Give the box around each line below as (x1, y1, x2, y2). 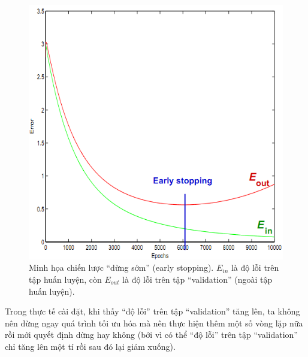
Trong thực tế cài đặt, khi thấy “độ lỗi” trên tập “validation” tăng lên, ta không (5, 305, 300, 317)
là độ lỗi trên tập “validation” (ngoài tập (122, 273, 273, 285)
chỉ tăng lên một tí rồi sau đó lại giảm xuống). (5, 340, 176, 352)
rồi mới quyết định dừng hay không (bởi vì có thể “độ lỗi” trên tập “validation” (5, 328, 298, 341)
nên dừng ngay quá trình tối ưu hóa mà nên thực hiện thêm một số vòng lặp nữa (5, 316, 303, 329)
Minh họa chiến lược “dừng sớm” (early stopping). (29, 261, 214, 274)
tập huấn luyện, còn (29, 273, 102, 285)
